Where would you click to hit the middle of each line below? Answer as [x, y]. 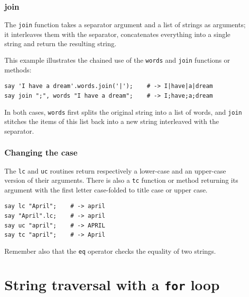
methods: [18, 69]
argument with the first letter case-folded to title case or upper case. [106, 189]
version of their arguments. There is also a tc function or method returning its [121, 180]
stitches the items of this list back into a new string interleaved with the [112, 121]
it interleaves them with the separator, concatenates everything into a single [117, 34]
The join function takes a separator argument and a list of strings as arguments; [125, 25]
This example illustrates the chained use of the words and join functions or [117, 60]
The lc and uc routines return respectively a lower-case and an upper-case [115, 170]
